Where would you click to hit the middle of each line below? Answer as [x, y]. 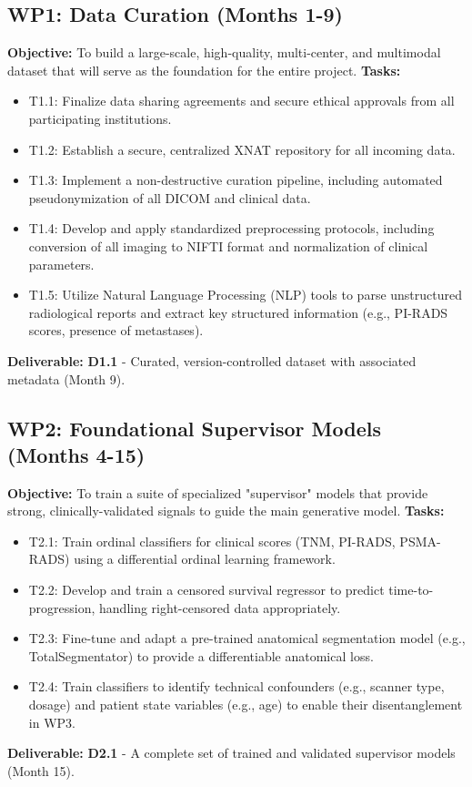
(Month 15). [41, 770]
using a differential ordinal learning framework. [205, 559]
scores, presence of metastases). [116, 330]
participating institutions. [100, 118]
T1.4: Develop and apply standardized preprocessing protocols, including [231, 228]
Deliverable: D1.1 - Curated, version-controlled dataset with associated [212, 360]
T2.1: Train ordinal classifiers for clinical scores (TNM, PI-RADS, [212, 541]
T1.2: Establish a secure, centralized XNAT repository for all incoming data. [242, 149]
